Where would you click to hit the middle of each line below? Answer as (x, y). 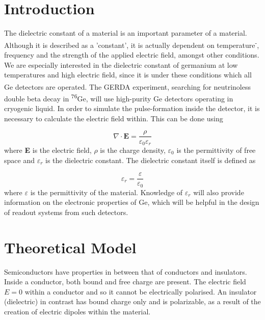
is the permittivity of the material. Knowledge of (107, 192)
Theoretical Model (70, 247)
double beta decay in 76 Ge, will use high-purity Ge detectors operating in (119, 98)
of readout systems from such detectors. (66, 212)
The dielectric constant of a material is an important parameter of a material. (126, 33)
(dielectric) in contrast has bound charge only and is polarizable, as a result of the (132, 301)
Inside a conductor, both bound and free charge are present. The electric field (125, 282)
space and (19, 160)
